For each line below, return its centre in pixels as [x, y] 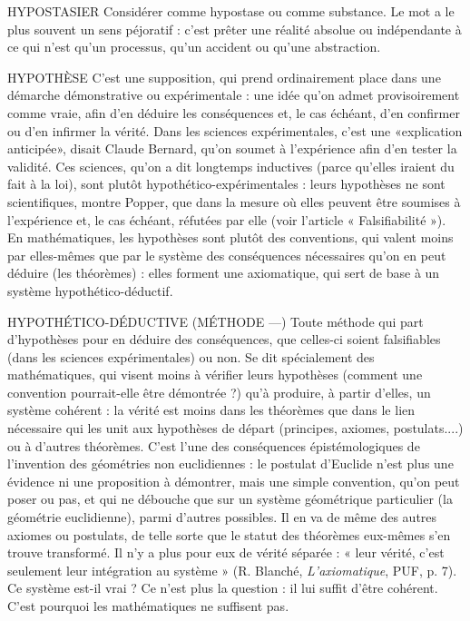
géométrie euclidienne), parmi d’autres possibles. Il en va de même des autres [222, 517]
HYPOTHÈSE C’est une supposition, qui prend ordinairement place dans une [224, 77]
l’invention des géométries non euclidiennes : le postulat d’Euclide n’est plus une [230, 463]
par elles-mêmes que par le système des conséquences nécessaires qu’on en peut [227, 255]
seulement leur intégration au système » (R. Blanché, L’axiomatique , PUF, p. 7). [232, 570]
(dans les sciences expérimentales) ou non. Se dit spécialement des [191, 356]
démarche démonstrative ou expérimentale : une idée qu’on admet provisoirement [234, 95]
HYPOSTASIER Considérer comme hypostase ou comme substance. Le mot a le [231, 11]
